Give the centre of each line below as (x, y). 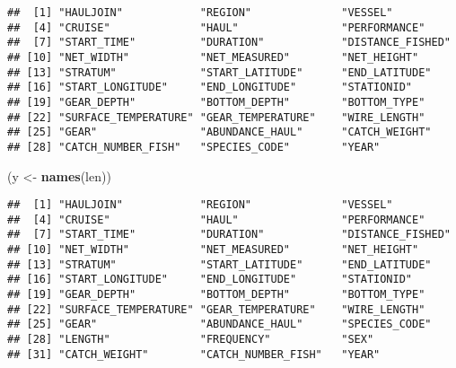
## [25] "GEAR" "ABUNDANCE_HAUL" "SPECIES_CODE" (219, 324)
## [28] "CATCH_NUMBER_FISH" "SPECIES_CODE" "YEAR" (194, 147)
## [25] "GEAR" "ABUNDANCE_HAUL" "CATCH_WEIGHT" (219, 132)
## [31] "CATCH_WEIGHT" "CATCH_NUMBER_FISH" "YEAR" (194, 354)
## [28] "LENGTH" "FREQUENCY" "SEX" (191, 340)
